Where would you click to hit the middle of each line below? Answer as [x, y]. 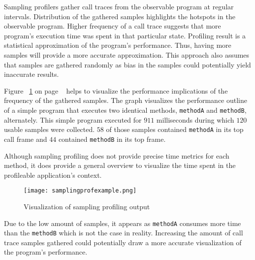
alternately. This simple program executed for [73, 119]
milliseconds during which [195, 119]
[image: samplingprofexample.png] [80, 191]
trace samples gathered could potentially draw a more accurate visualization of [123, 242]
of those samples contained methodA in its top [175, 129]
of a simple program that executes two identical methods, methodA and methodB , [125, 110]
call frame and [26, 139]
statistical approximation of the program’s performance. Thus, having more [118, 45]
